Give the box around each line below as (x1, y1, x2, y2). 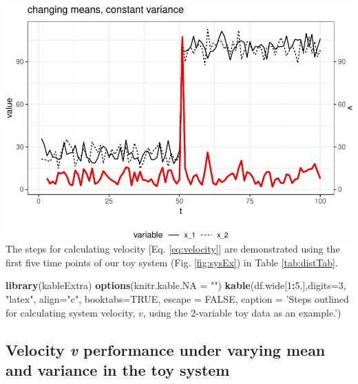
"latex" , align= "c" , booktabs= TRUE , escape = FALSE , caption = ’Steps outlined (6, 291, 349, 306)
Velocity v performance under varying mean (6, 339, 326, 360)
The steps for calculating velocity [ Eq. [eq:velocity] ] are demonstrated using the (6, 242, 340, 256)
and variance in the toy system (6, 359, 230, 380)
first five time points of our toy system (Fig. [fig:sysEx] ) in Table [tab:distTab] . (6, 255, 338, 269)
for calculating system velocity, (6, 305, 136, 319)
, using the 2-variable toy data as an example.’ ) (143, 305, 341, 319)
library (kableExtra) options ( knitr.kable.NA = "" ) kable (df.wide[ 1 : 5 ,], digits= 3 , (6, 278, 346, 292)
